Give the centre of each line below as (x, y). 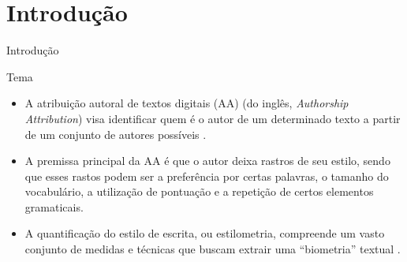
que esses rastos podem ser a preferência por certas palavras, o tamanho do (207, 176)
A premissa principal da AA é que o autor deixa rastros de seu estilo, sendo (207, 161)
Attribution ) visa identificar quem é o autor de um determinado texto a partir (213, 118)
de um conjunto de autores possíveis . (116, 134)
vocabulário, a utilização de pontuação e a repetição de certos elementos (199, 191)
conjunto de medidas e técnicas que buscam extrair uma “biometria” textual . (213, 249)
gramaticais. (54, 206)
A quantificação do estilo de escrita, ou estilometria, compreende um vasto (205, 233)
